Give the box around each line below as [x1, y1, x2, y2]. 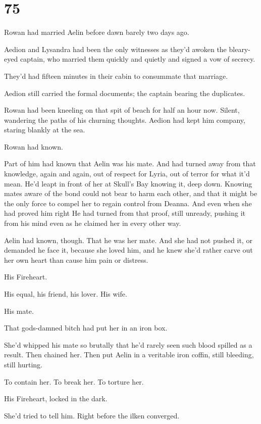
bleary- [229, 43, 250, 54]
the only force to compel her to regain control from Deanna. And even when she [4, 198, 252, 208]
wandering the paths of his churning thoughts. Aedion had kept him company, [4, 114, 245, 125]
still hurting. [4, 359, 42, 369]
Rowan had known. [4, 141, 63, 152]
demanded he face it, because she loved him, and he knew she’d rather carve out [4, 245, 253, 255]
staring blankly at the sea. [4, 124, 85, 135]
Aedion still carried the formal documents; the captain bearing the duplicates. [4, 87, 245, 98]
